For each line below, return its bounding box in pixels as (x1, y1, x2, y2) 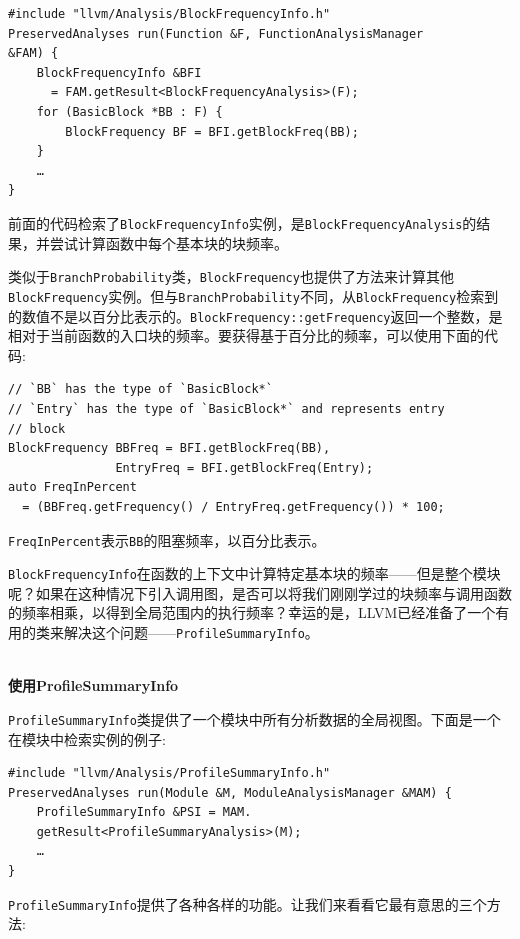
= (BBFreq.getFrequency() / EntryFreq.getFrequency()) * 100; (22, 499, 445, 514)
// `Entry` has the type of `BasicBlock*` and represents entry (8, 401, 445, 416)
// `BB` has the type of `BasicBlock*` (8, 382, 273, 397)
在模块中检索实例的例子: (8, 728, 166, 749)
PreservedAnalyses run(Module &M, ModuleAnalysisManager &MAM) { (8, 785, 452, 800)
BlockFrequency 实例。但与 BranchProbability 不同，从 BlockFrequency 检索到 (8, 285, 499, 306)
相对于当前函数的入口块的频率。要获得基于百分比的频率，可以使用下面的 (8, 325, 484, 346)
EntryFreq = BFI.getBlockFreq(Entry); (115, 460, 374, 475)
